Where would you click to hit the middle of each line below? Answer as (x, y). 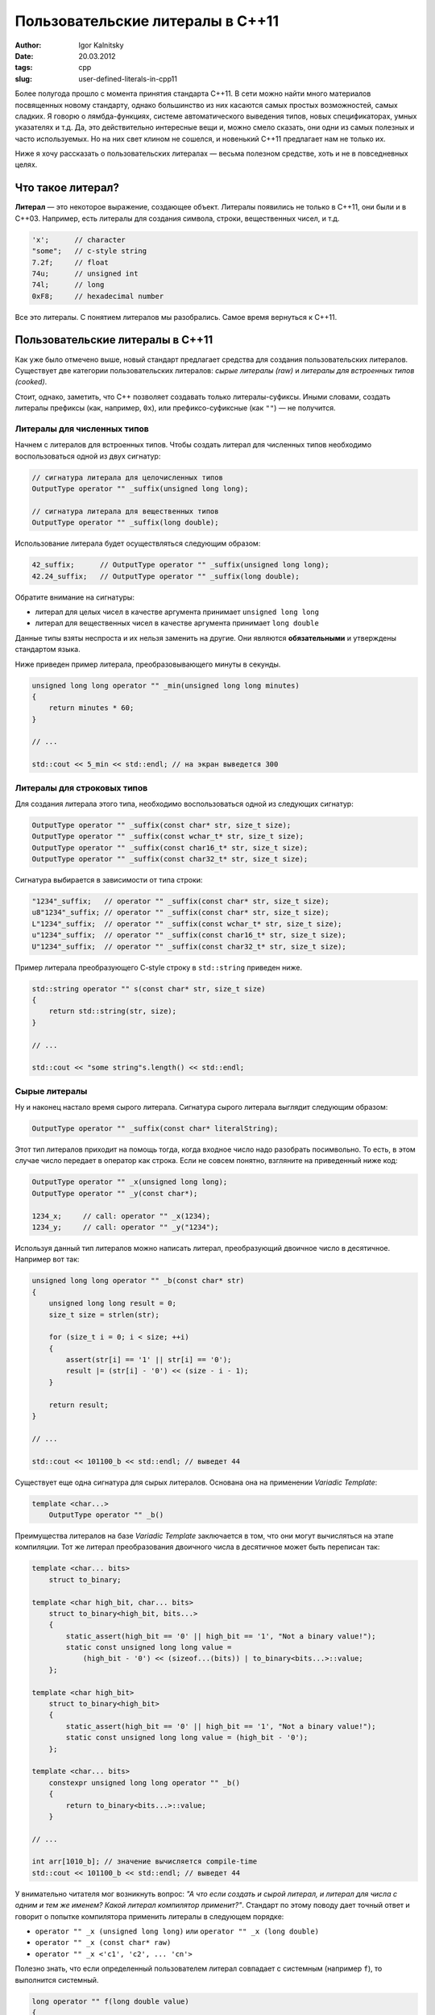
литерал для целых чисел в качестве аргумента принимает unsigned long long (177, 612)
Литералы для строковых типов (81, 787)
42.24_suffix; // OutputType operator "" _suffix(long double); (166, 576)
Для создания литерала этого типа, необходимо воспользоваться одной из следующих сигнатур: (184, 804)
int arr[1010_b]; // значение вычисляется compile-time (145, 1861)
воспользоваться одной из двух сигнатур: (88, 456)
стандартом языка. (48, 650)
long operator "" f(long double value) (110, 2001)
